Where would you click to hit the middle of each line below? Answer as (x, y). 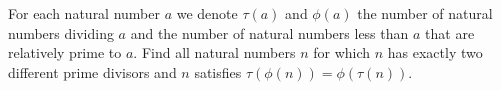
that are (450, 32)
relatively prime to (65, 52)
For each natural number (84, 13)
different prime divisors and (92, 71)
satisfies (218, 71)
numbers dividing (61, 32)
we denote (207, 13)
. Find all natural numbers (214, 52)
